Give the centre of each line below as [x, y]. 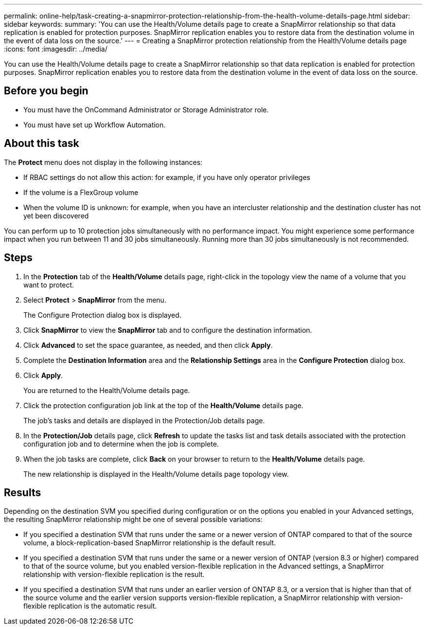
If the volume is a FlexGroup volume [81, 192]
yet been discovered [56, 216]
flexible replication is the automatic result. [90, 606]
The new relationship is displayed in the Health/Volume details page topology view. [156, 474]
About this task [42, 144]
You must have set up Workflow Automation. [95, 125]
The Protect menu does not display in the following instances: [103, 162]
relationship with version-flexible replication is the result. [114, 575]
